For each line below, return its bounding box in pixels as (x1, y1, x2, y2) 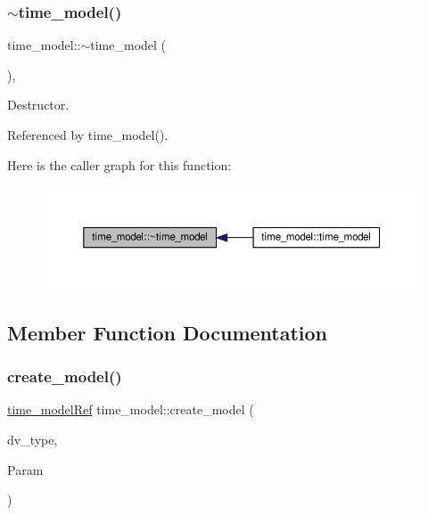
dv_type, (7, 429, 58, 448)
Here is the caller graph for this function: (7, 155, 232, 174)
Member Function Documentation (7, 318, 328, 346)
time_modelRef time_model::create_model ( (7, 400, 254, 419)
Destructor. (7, 95, 70, 114)
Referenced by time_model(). (7, 126, 169, 143)
